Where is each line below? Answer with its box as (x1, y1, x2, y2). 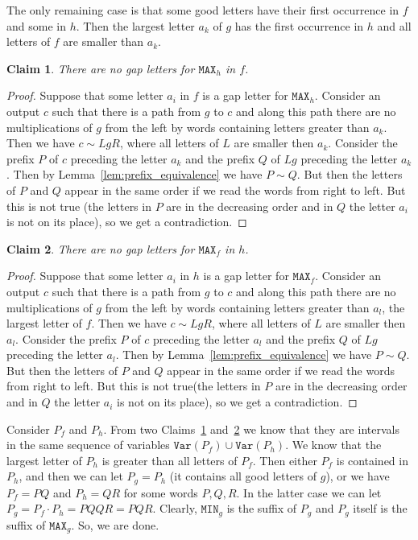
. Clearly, (152, 500, 197, 517)
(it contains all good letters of (169, 468, 317, 484)
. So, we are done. (71, 516, 159, 533)
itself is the (353, 500, 408, 517)
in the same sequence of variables (6, 436, 170, 453)
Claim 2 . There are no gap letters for (6, 240, 195, 257)
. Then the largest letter (76, 17, 195, 34)
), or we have (325, 468, 390, 484)
